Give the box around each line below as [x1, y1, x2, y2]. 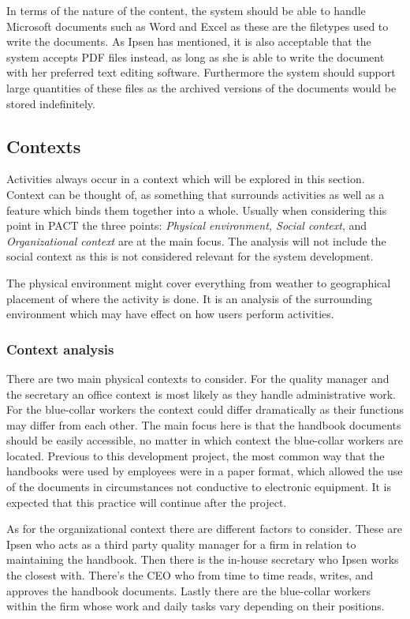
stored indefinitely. [6, 95, 95, 111]
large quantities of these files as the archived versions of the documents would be [6, 79, 397, 96]
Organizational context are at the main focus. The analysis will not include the [6, 232, 386, 249]
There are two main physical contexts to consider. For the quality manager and [6, 370, 389, 386]
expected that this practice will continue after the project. [6, 493, 287, 510]
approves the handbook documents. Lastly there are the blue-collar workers [6, 582, 371, 598]
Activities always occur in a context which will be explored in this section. [6, 171, 365, 187]
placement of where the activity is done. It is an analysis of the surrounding [6, 290, 373, 306]
